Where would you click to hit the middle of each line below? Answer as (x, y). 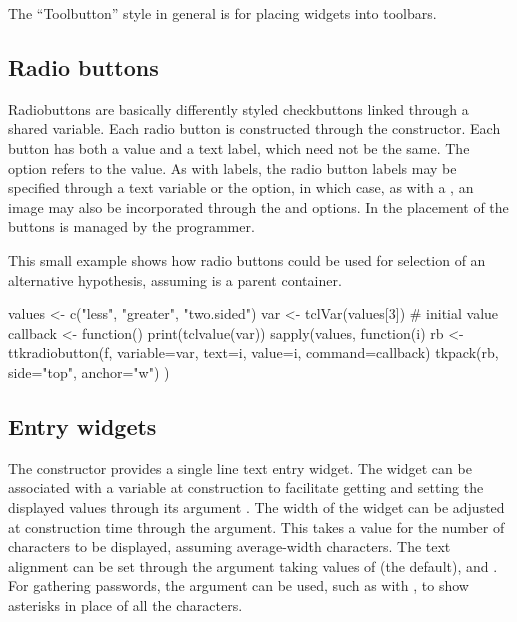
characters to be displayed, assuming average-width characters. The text (229, 546)
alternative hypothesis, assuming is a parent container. (175, 279)
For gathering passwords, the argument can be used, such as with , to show (238, 585)
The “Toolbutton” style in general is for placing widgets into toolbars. (222, 13)
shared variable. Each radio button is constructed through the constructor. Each (254, 128)
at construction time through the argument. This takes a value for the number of (256, 526)
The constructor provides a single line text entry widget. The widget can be (240, 467)
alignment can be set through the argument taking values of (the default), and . (253, 565)
